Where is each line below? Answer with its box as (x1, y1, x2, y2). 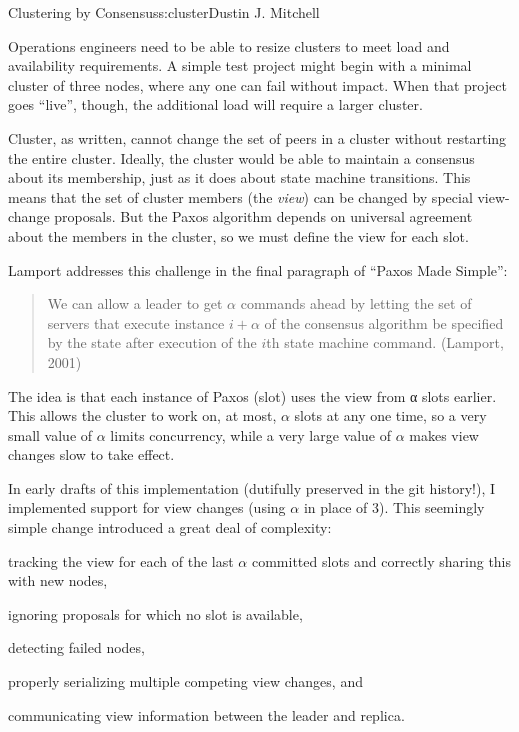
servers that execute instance (47, 312, 225, 333)
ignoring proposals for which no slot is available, (8, 603, 303, 624)
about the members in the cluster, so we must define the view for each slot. (8, 225, 469, 246)
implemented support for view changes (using (8, 497, 286, 518)
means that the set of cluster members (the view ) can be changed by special (8, 186, 473, 207)
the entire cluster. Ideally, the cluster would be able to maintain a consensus (8, 147, 475, 168)
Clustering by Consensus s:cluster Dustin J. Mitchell (8, 2, 320, 22)
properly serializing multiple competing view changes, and (8, 671, 363, 692)
